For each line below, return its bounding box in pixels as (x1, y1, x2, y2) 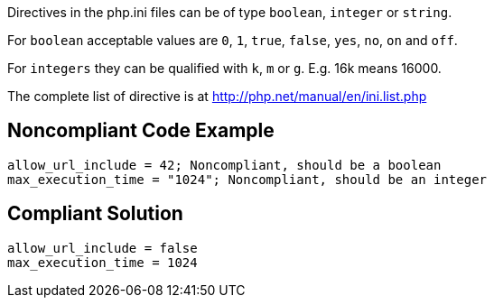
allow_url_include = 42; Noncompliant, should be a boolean (7, 157, 442, 172)
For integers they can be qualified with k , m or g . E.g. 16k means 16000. (7, 60, 442, 76)
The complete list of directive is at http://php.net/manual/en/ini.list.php (7, 88, 427, 104)
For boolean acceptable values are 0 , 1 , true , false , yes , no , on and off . (7, 32, 458, 48)
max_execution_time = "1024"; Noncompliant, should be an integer (7, 171, 488, 187)
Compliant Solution (7, 202, 183, 226)
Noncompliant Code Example (7, 119, 275, 143)
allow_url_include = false (7, 240, 198, 255)
